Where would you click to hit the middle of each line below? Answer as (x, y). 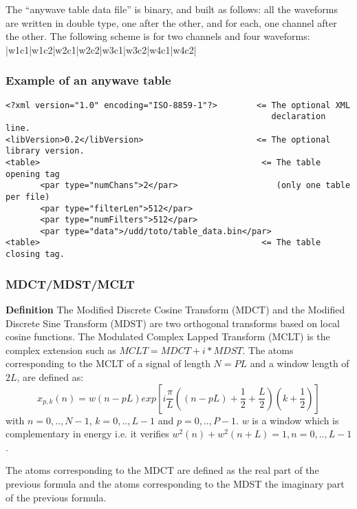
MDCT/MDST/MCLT (70, 283)
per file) (28, 197)
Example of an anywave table (88, 80)
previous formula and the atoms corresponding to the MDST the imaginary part (175, 483)
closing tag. (35, 254)
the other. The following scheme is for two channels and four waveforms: (158, 36)
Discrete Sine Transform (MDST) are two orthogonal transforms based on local (173, 323)
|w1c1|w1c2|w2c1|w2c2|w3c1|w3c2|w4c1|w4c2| (101, 49)
